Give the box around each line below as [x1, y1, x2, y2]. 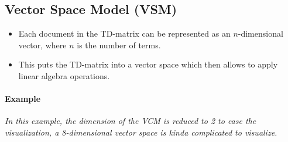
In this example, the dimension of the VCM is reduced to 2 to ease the [5, 115, 256, 127]
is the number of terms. [77, 38, 161, 51]
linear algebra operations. [18, 69, 110, 81]
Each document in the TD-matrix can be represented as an [18, 27, 231, 40]
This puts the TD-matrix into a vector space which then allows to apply [18, 58, 278, 70]
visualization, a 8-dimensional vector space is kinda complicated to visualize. [5, 126, 277, 138]
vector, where [18, 38, 67, 51]
